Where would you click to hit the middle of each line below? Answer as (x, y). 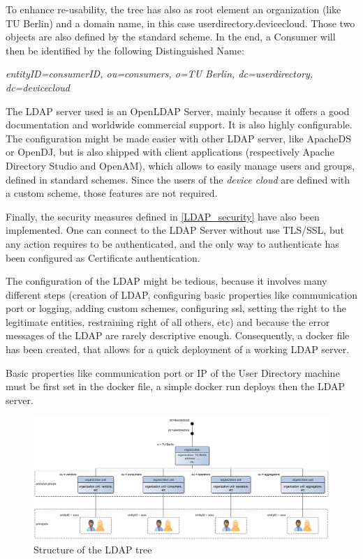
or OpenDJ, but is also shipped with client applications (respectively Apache (170, 152)
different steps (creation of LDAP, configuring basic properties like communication (181, 294)
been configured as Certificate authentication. (103, 257)
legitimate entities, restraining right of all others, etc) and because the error (168, 321)
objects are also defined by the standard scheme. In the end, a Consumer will (171, 37)
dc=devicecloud (38, 87)
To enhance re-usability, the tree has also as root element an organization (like (173, 9)
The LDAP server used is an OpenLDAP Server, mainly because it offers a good (178, 111)
